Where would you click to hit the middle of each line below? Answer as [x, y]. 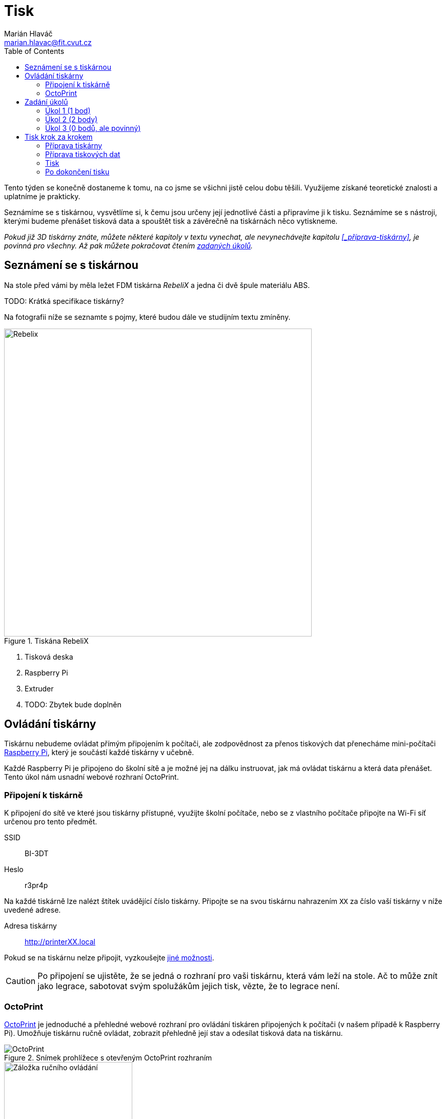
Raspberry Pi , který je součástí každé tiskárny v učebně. [99, 753]
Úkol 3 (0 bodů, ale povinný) [93, 128]
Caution [21, 981]
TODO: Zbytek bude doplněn [73, 704]
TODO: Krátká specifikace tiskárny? [64, 301]
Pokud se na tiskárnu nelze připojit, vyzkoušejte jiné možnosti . [109, 958]
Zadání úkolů [46, 102]
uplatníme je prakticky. [42, 196]
